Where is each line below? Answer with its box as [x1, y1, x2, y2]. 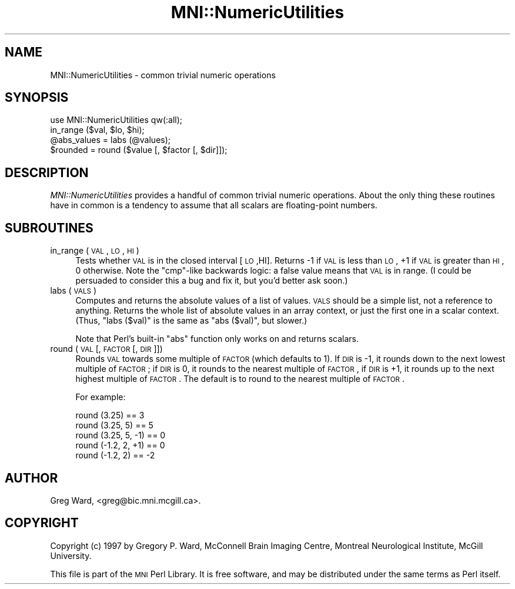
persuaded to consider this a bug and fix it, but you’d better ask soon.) [75, 275, 348, 286]
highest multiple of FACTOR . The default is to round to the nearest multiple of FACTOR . [75, 374, 405, 384]
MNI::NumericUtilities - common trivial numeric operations [50, 69, 276, 80]
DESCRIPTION [5, 165, 89, 180]
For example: [75, 392, 126, 402]
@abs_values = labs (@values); [50, 135, 171, 145]
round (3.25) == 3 [75, 410, 145, 421]
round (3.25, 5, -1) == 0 [75, 430, 166, 441]
